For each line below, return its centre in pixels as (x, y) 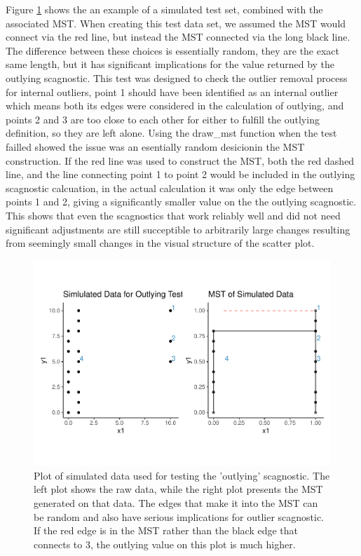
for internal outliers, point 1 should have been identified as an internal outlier (172, 91)
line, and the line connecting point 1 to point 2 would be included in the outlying (180, 174)
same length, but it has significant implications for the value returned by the (170, 64)
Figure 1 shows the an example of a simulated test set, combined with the (164, 9)
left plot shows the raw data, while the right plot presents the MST (178, 489)
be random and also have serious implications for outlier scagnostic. (179, 516)
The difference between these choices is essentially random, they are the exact (173, 50)
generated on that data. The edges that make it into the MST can (176, 503)
